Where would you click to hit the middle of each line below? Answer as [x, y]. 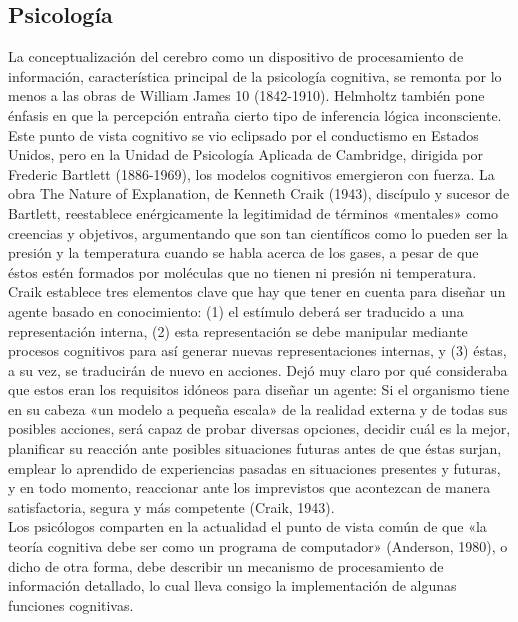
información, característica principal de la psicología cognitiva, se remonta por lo [255, 75]
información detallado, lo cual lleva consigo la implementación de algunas [232, 585]
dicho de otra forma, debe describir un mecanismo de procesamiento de [226, 565]
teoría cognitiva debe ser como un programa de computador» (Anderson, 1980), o [258, 546]
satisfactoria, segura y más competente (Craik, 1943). [171, 506]
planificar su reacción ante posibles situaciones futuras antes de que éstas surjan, [255, 448]
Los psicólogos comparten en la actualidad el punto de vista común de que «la [247, 526]
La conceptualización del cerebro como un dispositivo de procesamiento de [236, 56]
